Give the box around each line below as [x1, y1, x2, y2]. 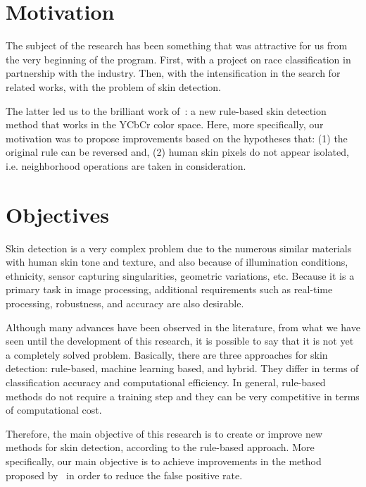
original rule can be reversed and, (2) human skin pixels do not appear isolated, [6, 144, 349, 159]
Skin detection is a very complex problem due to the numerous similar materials [6, 240, 352, 255]
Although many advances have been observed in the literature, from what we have [6, 319, 360, 334]
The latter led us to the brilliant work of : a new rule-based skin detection [6, 103, 327, 118]
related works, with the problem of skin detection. [6, 79, 221, 94]
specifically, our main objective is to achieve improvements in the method [6, 453, 322, 468]
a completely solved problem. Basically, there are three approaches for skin [6, 347, 328, 362]
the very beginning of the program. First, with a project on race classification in [6, 51, 351, 66]
